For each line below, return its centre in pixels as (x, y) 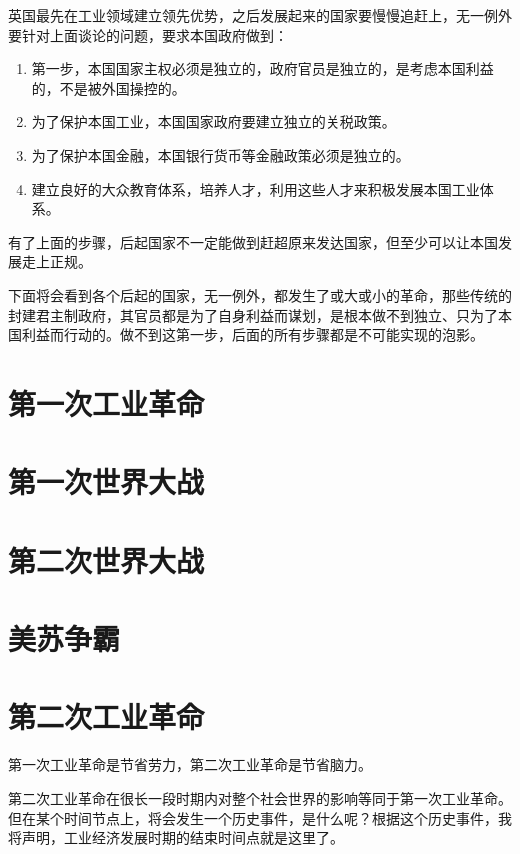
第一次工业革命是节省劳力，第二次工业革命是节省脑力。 (190, 764)
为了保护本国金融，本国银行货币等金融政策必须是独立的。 (220, 154)
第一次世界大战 (106, 481)
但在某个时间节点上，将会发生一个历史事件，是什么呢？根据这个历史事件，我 (260, 817)
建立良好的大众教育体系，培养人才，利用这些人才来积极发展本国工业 (255, 188)
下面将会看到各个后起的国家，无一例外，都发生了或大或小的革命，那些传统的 (260, 294)
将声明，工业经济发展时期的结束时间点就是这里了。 (176, 837)
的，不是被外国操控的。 (108, 87)
